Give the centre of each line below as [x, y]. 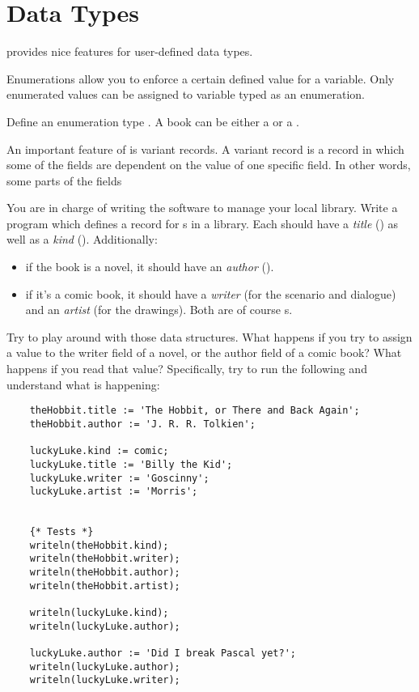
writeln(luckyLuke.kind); [99, 613]
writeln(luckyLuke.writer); [105, 680]
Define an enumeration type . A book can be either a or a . [153, 121]
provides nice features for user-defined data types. [130, 51]
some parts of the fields [64, 180]
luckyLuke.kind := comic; [99, 451]
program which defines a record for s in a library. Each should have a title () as [203, 223]
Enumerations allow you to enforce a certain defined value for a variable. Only [201, 78]
